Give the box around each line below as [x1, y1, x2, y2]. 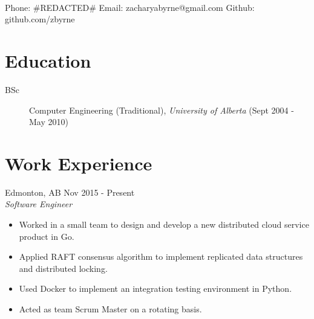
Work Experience [5, 150, 152, 175]
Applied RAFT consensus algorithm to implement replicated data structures [19, 250, 303, 263]
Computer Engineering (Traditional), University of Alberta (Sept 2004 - [29, 103, 294, 116]
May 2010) [29, 115, 68, 128]
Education [5, 48, 91, 72]
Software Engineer [5, 198, 73, 210]
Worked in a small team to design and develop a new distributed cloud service [19, 218, 309, 230]
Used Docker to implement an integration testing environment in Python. [19, 282, 292, 295]
